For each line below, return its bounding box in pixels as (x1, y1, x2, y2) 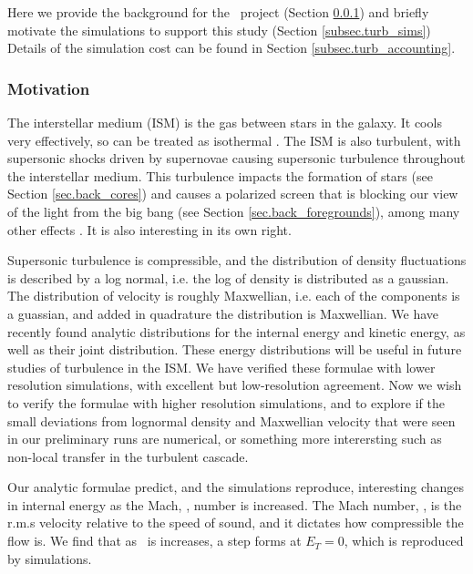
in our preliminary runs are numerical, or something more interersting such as (7, 429, 442, 448)
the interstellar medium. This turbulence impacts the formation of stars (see (7, 166, 433, 185)
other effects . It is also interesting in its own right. (7, 220, 292, 239)
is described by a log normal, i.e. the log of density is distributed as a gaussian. (7, 268, 449, 287)
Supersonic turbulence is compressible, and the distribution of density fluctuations (7, 251, 467, 270)
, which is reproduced (344, 531, 464, 550)
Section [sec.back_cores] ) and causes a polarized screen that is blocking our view (7, 184, 458, 203)
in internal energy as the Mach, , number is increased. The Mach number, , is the (7, 495, 462, 514)
